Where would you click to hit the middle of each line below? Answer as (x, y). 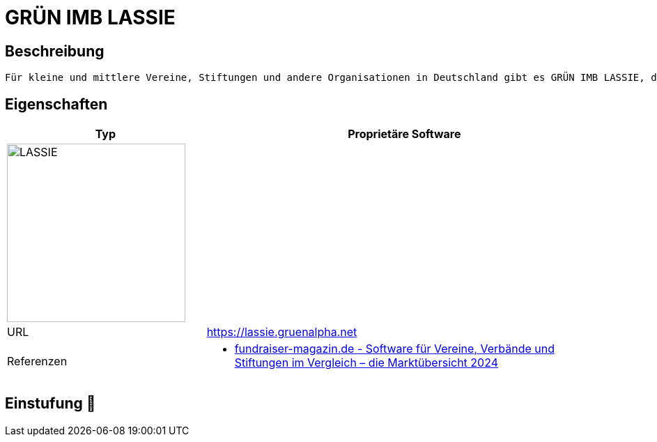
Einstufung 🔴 (51, 404)
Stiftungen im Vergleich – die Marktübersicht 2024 (366, 363)
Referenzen (37, 361)
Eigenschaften (56, 104)
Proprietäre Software (404, 134)
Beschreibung (55, 51)
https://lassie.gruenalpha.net (282, 332)
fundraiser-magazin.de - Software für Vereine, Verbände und (394, 349)
